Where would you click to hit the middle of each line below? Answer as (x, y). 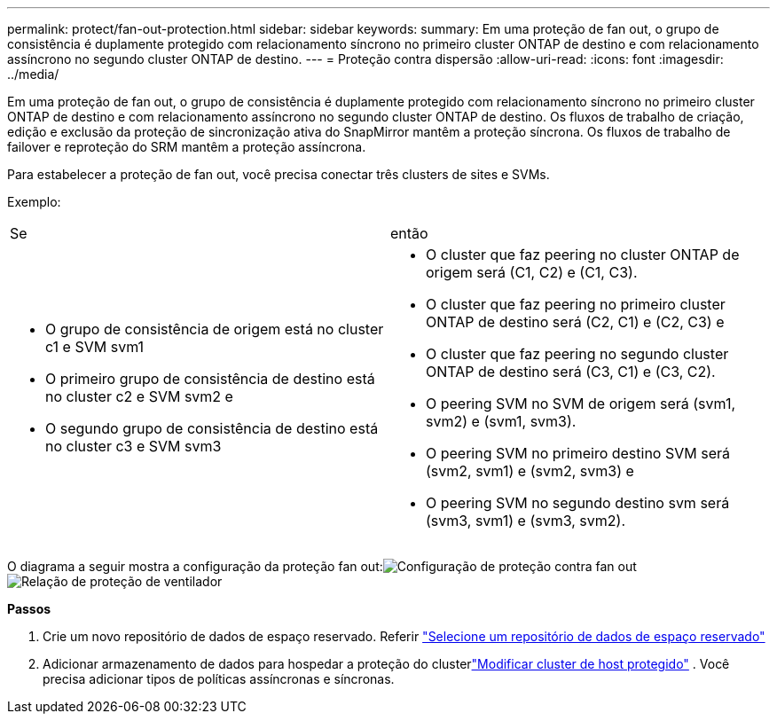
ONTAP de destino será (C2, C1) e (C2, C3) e (575, 322)
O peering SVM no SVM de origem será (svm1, (581, 404)
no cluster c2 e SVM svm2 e (139, 396)
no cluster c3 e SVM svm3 (133, 446)
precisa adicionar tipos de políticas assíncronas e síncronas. (219, 679)
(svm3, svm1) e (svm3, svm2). (526, 521)
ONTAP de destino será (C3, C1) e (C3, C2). (571, 372)
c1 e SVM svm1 (95, 347)
